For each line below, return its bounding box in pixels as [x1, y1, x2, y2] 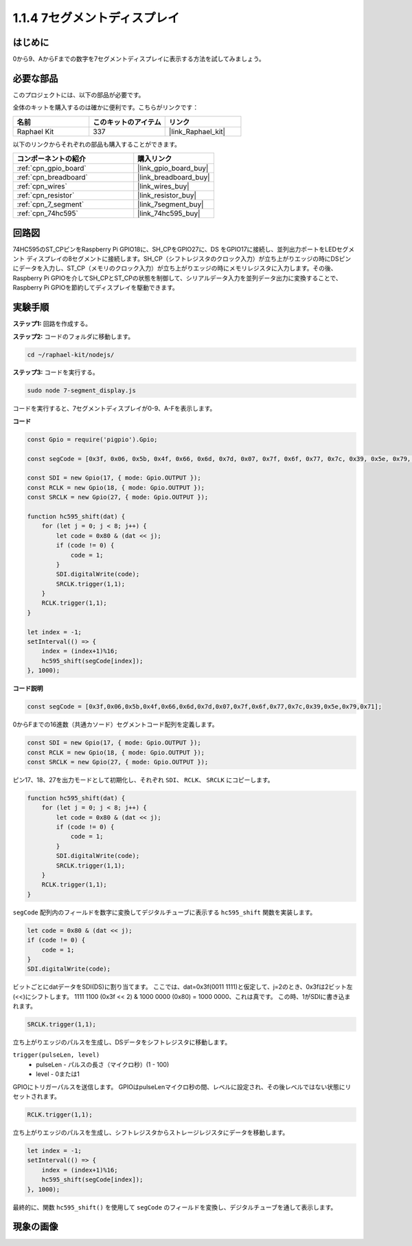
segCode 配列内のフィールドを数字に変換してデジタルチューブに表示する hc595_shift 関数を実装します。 [12, 908, 317, 916]
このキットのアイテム [93, 117, 161, 127]
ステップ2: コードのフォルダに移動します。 [12, 332, 135, 341]
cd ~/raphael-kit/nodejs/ [27, 351, 115, 358]
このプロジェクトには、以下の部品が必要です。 [12, 90, 145, 99]
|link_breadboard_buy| [137, 173, 210, 182]
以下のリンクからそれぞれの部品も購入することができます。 [12, 140, 181, 148]
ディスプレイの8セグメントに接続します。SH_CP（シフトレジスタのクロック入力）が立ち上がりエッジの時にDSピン [26, 255, 352, 263]
